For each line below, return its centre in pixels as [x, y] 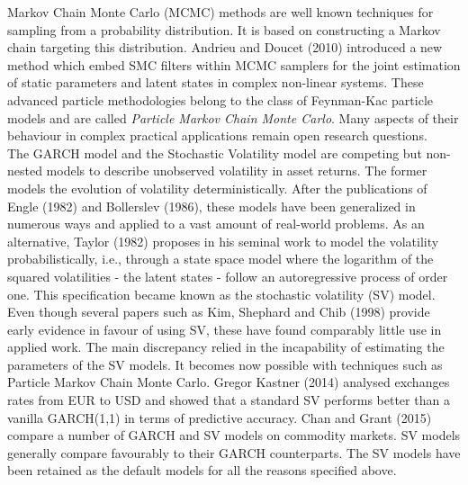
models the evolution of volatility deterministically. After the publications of [217, 188]
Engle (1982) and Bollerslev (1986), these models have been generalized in [211, 206]
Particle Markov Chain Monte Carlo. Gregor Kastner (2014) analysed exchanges [229, 382]
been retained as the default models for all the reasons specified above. [202, 470]
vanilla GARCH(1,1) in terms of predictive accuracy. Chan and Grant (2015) [220, 417]
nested [25, 171]
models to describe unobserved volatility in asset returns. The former [237, 171]
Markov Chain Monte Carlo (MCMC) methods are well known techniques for [220, 12]
